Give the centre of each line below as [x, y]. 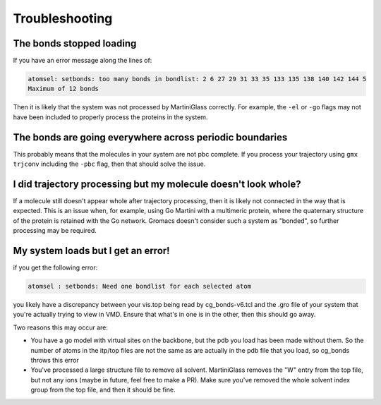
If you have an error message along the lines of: [83, 61]
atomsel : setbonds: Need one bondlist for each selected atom [140, 286]
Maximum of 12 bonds [63, 89]
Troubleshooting [63, 18]
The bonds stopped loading [75, 43]
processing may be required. [55, 231]
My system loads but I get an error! [91, 251]
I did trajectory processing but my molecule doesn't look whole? [157, 184]
